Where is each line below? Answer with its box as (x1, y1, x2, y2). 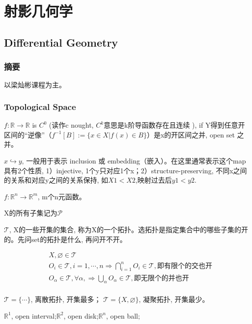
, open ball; (106, 310, 140, 321)
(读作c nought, (49, 120, 94, 130)
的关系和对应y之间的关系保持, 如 (4, 175, 108, 185)
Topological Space (4, 100, 76, 112)
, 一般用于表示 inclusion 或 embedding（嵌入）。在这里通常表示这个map (22, 155, 246, 165)
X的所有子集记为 (4, 208, 57, 218)
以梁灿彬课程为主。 (4, 80, 66, 90)
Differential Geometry (4, 34, 118, 50)
